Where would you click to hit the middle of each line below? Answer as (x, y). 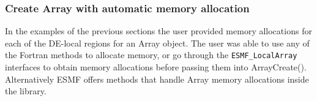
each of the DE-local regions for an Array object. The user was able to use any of (157, 43)
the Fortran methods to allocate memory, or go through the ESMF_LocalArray (151, 55)
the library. (26, 91)
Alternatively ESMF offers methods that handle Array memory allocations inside (157, 79)
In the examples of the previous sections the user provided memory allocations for (158, 31)
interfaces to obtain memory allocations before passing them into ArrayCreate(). (156, 67)
